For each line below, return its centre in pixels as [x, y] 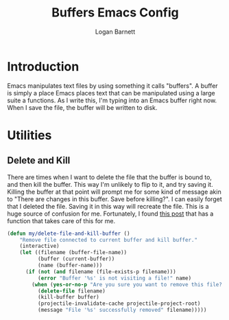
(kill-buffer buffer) [68, 297]
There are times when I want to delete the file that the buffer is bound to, [110, 177]
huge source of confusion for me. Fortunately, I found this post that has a [110, 214]
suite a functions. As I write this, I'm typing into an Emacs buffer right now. [112, 100]
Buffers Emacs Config [115, 13]
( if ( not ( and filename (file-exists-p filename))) [100, 272]
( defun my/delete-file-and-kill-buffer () [69, 233]
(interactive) [39, 246]
